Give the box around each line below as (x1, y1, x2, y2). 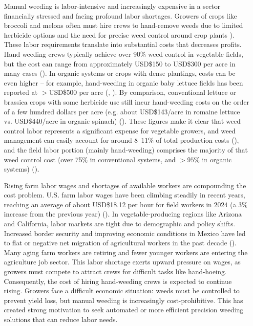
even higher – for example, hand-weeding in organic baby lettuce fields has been (4, 77, 243, 87)
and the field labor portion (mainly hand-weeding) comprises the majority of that (4, 144, 248, 154)
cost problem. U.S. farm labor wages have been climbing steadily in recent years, (4, 190, 245, 200)
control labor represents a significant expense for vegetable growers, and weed (4, 125, 236, 135)
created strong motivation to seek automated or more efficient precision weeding (4, 304, 244, 315)
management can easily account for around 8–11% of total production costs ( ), (4, 135, 239, 145)
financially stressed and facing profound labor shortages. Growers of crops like (4, 10, 237, 21)
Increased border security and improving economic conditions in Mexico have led (4, 228, 246, 238)
